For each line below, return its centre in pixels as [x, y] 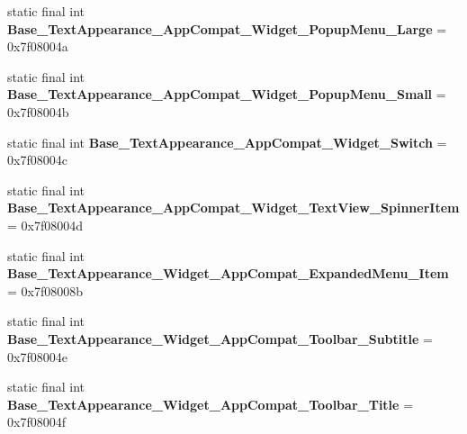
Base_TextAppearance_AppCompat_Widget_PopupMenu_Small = [227, 94]
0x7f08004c [37, 160]
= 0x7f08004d [45, 225]
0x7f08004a [38, 46]
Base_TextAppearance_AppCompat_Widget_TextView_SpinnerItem [233, 208]
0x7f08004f [36, 422]
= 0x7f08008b [45, 290]
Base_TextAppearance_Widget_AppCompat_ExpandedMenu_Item [228, 273]
